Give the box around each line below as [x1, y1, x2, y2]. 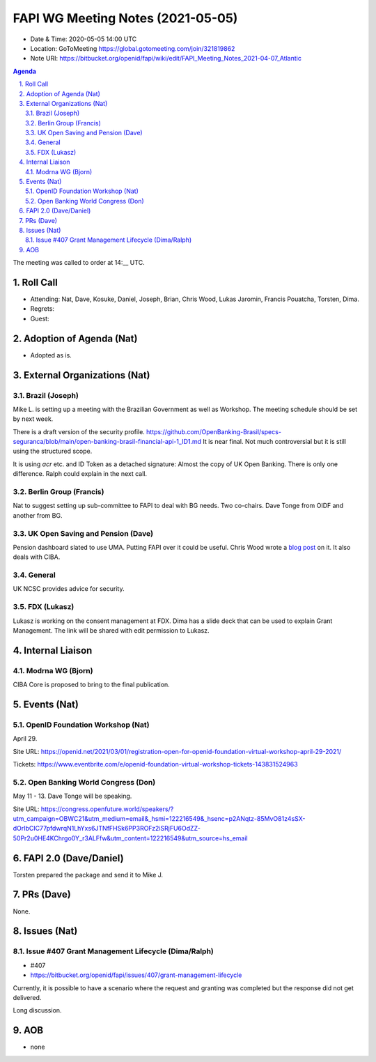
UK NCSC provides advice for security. [13, 585, 125, 593]
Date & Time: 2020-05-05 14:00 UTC [30, 35, 137, 43]
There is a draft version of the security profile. [13, 427, 146, 436]
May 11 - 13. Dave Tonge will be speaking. [13, 792, 132, 801]
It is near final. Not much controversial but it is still [203, 438, 346, 446]
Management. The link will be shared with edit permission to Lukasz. [13, 626, 210, 634]
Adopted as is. [30, 351, 72, 359]
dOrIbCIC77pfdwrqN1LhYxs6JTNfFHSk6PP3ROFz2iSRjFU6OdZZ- [13, 824, 201, 833]
